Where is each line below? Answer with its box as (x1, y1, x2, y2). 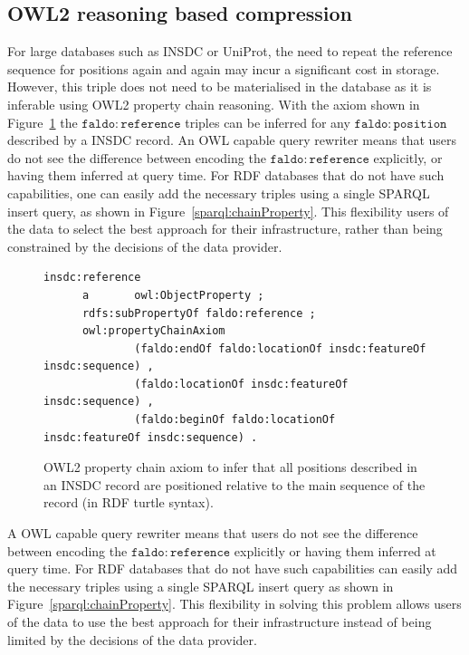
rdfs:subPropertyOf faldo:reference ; (81, 306, 316, 320)
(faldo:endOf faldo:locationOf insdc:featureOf (134, 342, 426, 355)
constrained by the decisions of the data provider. (7, 236, 282, 255)
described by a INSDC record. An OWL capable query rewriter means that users (7, 130, 457, 149)
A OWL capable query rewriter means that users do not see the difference (7, 524, 418, 543)
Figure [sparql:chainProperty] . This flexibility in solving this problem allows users (7, 594, 462, 613)
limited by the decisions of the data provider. (7, 630, 257, 649)
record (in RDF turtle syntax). (43, 493, 214, 512)
